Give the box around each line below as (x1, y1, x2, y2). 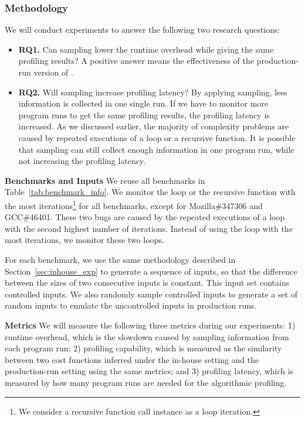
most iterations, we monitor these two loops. (5, 234, 164, 246)
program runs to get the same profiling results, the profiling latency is (18, 108, 270, 121)
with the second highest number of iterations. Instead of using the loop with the (5, 222, 293, 234)
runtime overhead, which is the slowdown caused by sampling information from (5, 330, 289, 343)
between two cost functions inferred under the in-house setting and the (5, 353, 259, 365)
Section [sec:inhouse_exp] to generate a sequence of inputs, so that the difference (5, 265, 297, 277)
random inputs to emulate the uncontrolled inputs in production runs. (5, 299, 257, 312)
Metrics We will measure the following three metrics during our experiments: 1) (5, 319, 296, 331)
